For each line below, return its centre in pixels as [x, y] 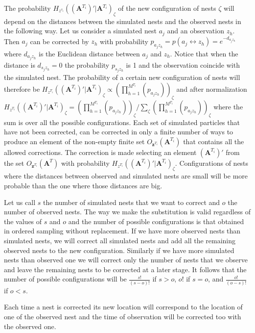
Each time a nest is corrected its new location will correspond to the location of [123, 307]
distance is [20, 64]
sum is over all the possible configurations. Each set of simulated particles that [122, 122]
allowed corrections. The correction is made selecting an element [100, 152]
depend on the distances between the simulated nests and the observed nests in [123, 21]
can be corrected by [59, 41]
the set [14, 163]
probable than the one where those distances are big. [83, 186]
